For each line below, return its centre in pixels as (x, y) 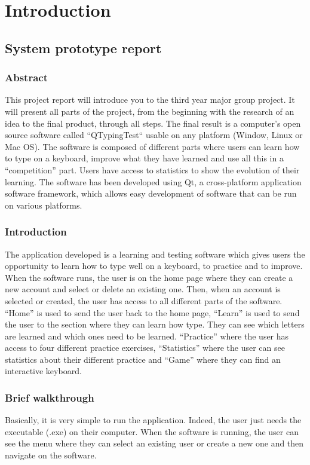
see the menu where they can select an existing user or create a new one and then (154, 443)
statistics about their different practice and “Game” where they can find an (143, 359)
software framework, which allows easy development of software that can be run (151, 193)
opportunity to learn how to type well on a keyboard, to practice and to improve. (154, 266)
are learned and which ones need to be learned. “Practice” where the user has (147, 336)
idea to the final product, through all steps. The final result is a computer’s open (153, 123)
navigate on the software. (51, 455)
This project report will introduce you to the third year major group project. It (150, 100)
